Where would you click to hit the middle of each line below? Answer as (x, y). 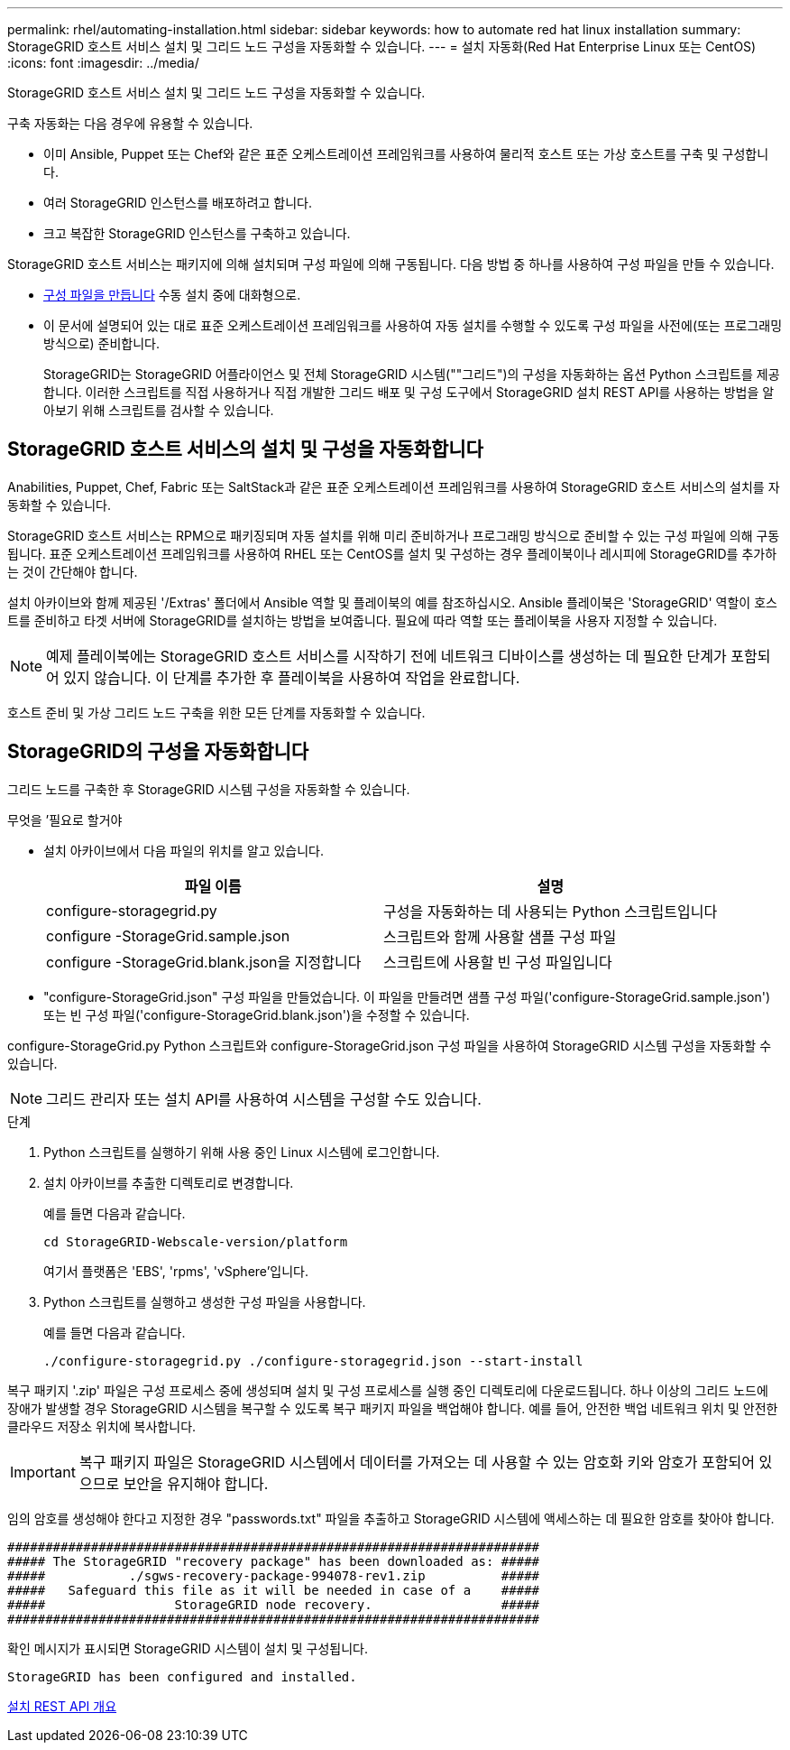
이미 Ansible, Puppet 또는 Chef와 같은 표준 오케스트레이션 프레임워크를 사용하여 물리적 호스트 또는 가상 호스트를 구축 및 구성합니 (406, 154)
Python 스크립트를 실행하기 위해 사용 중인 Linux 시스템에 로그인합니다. (242, 1152)
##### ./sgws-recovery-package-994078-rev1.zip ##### (274, 1575)
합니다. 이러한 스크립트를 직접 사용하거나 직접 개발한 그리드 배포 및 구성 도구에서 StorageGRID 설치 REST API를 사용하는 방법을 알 (409, 392)
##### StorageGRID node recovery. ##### (274, 1604)
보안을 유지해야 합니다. (196, 1483)
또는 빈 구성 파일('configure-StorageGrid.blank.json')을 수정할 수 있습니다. (257, 1014)
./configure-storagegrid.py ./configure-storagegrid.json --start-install (313, 1361)
